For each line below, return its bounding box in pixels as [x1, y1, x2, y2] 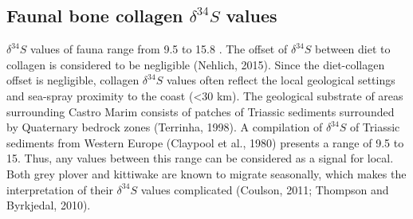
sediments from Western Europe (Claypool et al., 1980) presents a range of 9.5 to [6, 134, 404, 151]
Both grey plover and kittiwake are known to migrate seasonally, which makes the [6, 165, 407, 182]
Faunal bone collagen [6, 3, 183, 28]
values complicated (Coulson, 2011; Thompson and [140, 181, 389, 197]
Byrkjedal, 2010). [6, 197, 91, 213]
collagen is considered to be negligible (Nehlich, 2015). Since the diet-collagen [6, 56, 385, 72]
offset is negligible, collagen [6, 72, 140, 88]
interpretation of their [6, 181, 113, 197]
